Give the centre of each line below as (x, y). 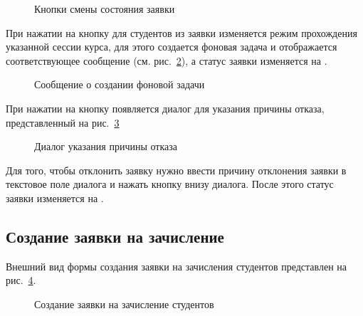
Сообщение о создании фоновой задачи (120, 84)
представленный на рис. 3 (63, 122)
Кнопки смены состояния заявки (105, 9)
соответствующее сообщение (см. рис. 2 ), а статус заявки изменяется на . (167, 60)
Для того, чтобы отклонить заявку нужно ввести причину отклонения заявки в (176, 170)
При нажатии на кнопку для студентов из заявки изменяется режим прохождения (181, 32)
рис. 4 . (21, 280)
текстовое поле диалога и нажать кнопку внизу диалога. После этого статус (170, 184)
